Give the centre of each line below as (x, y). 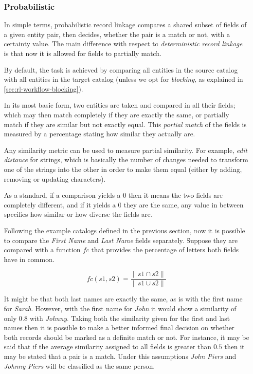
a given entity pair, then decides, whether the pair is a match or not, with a (117, 34)
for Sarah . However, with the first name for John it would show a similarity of (120, 308)
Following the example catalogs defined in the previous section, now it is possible (125, 230)
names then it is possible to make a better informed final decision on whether (119, 327)
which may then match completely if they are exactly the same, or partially (117, 114)
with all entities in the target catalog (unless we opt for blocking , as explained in (124, 79)
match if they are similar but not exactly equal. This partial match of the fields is (125, 124)
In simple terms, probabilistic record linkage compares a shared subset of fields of (125, 25)
